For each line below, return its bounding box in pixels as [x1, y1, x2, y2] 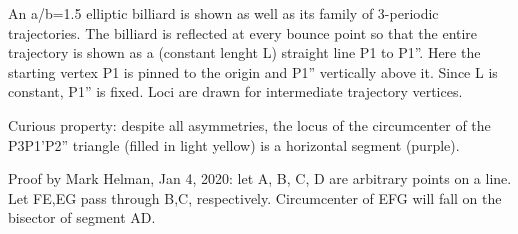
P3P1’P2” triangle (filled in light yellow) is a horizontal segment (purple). [8, 134, 460, 155]
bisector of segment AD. [8, 207, 156, 228]
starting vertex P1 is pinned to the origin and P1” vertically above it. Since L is [8, 61, 498, 82]
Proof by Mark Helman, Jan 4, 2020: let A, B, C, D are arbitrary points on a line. [8, 168, 512, 189]
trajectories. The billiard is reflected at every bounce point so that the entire [8, 22, 478, 43]
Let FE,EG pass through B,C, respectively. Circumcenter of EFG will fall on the [8, 187, 502, 208]
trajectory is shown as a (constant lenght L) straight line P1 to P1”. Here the [8, 42, 481, 63]
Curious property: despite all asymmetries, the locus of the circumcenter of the [8, 114, 491, 135]
